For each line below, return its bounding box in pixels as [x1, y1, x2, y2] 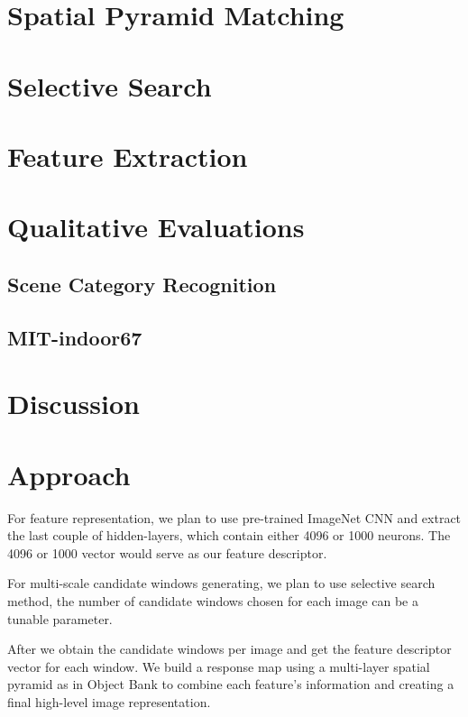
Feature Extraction [7, 137, 248, 174]
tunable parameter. [7, 609, 113, 628]
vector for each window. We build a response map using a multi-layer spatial [7, 657, 430, 676]
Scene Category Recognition [7, 270, 277, 298]
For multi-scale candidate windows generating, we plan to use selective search [7, 574, 436, 593]
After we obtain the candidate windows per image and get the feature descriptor [7, 639, 452, 658]
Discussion [7, 385, 140, 422]
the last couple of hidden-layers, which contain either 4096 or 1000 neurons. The [7, 526, 451, 545]
